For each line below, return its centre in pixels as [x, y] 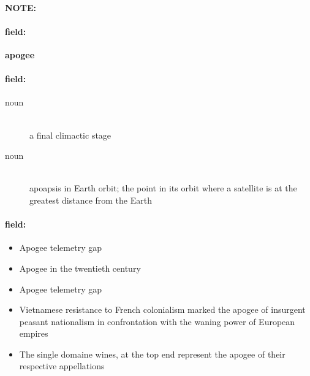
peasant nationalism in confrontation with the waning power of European [157, 321]
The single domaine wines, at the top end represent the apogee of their [152, 354]
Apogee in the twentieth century [80, 268]
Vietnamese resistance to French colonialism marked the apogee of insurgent [162, 309]
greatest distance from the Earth [91, 200]
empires [34, 333]
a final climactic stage [70, 135]
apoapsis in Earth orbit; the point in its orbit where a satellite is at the [163, 188]
